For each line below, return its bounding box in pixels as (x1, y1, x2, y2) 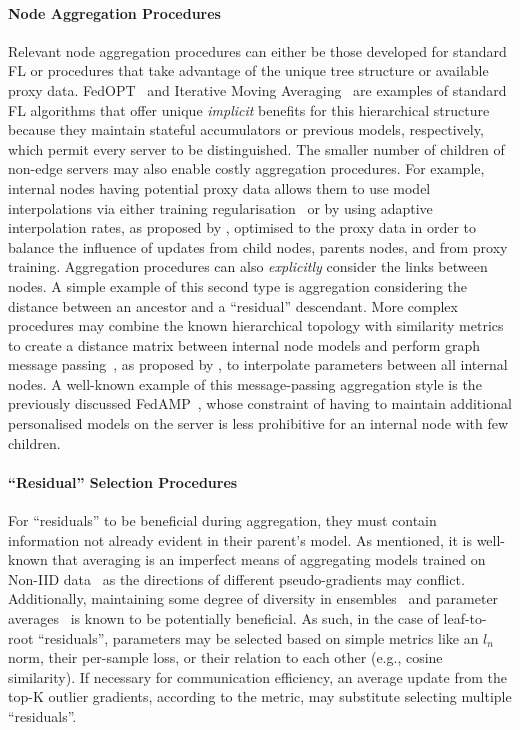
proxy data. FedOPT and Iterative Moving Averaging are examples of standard (8, 79, 507, 100)
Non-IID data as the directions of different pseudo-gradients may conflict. (8, 568, 465, 589)
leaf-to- (443, 608, 487, 629)
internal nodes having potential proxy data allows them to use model (8, 177, 431, 198)
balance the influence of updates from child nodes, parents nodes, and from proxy (8, 236, 508, 257)
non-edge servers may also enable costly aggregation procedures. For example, (8, 158, 485, 179)
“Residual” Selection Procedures (8, 471, 238, 492)
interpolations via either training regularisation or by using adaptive (8, 197, 433, 218)
